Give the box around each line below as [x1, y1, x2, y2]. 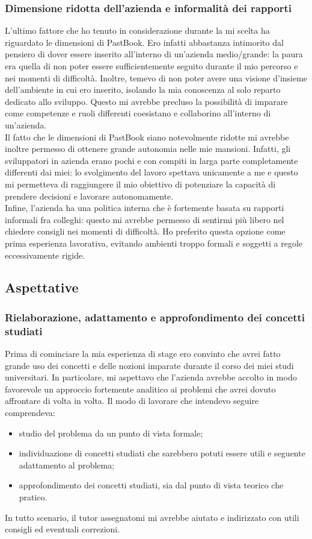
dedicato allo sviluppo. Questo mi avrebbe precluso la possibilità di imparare [5, 95, 288, 107]
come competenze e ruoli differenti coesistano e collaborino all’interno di [5, 107, 271, 119]
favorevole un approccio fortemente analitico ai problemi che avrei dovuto [5, 382, 276, 395]
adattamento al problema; [19, 458, 115, 471]
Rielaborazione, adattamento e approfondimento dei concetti [5, 309, 305, 324]
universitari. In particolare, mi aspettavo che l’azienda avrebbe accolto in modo [5, 371, 297, 383]
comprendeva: [5, 406, 55, 418]
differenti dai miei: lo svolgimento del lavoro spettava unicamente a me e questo [5, 166, 298, 178]
